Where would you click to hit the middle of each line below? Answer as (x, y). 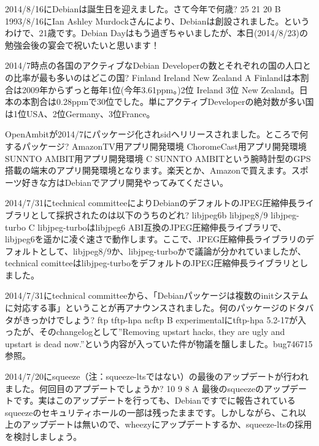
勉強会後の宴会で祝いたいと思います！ (82, 44)
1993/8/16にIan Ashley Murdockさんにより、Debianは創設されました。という (157, 21)
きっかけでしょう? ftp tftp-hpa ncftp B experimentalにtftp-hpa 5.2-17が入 (164, 319)
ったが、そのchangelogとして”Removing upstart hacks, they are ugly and (145, 332)
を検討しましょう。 (44, 436)
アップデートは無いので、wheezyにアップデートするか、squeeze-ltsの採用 (167, 424)
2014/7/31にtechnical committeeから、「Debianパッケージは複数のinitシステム (157, 295)
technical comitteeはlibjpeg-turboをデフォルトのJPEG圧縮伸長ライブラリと (152, 263)
